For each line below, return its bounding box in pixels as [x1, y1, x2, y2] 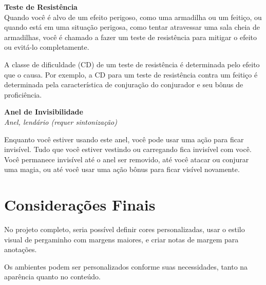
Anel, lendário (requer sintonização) [4, 116, 117, 127]
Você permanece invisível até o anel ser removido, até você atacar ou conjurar [4, 154, 249, 164]
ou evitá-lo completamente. [4, 42, 89, 52]
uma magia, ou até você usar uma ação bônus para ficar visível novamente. [4, 164, 240, 175]
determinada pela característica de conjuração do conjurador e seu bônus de [4, 79, 243, 90]
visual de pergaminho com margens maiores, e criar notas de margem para [4, 234, 239, 244]
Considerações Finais [4, 194, 156, 215]
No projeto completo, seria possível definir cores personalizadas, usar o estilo [4, 224, 245, 235]
